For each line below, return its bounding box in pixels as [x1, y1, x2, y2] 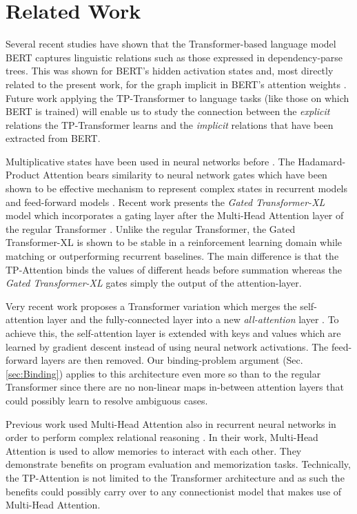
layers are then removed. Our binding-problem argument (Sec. [41, 353, 303, 367]
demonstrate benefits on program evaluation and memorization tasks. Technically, [6, 457, 351, 471]
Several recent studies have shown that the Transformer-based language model [6, 37, 336, 51]
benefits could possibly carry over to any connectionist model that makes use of [6, 484, 342, 498]
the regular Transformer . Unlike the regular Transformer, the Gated [6, 221, 296, 236]
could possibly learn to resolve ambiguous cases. [6, 393, 208, 407]
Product [6, 167, 40, 182]
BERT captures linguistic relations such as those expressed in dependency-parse [6, 50, 343, 64]
